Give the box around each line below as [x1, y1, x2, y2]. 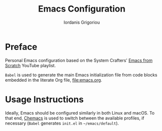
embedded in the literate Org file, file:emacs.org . [5, 77, 102, 83]
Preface [5, 41, 37, 52]
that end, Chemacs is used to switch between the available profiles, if [5, 115, 144, 121]
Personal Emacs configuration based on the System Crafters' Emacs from [5, 57, 153, 63]
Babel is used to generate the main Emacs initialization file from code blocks [5, 72, 158, 78]
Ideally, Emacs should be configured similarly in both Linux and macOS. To [5, 110, 155, 116]
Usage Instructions [5, 94, 84, 105]
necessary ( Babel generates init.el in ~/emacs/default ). [5, 120, 119, 126]
